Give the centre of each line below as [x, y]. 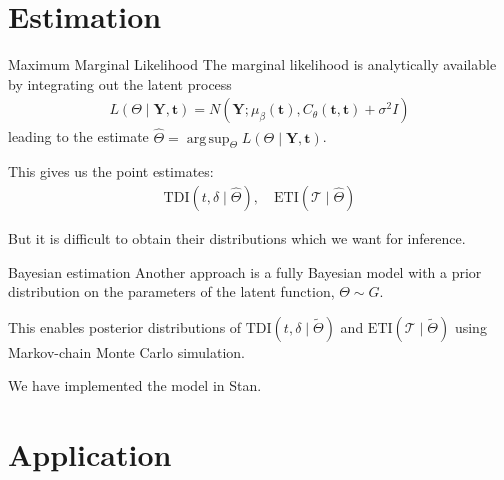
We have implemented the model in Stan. [135, 385]
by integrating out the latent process [120, 83]
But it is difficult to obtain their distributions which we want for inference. [237, 237]
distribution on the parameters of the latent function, [171, 291]
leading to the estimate [78, 136]
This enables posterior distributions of [125, 326]
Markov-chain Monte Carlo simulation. [127, 351]
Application [90, 454]
